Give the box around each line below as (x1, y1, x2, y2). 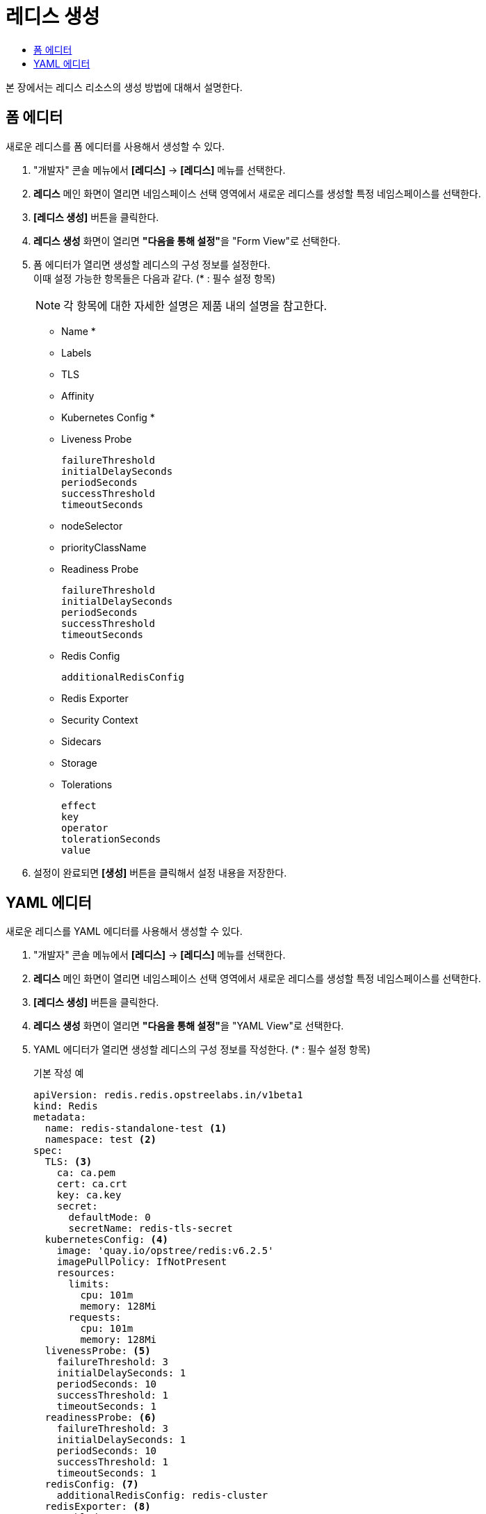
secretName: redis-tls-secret (68, 1223, 233, 1235)
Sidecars (61, 735, 102, 747)
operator (61, 822, 108, 833)
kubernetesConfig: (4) (44, 1234, 168, 1246)
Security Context (61, 713, 138, 726)
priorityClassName (61, 541, 147, 553)
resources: (56, 1267, 116, 1279)
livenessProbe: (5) (44, 1345, 151, 1357)
